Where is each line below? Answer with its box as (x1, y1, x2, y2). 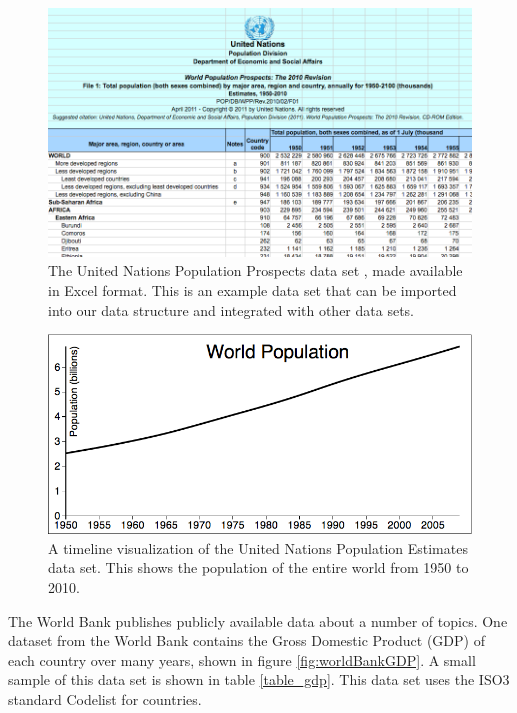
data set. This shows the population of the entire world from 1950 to (48, 557, 469, 578)
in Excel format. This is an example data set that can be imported (48, 279, 457, 300)
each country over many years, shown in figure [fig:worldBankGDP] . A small (8, 649, 476, 670)
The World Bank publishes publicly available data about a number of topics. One (8, 610, 508, 631)
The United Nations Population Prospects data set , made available (48, 260, 463, 281)
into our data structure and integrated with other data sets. (48, 299, 415, 320)
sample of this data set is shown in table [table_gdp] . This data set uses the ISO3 (8, 669, 510, 690)
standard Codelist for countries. (8, 689, 202, 709)
